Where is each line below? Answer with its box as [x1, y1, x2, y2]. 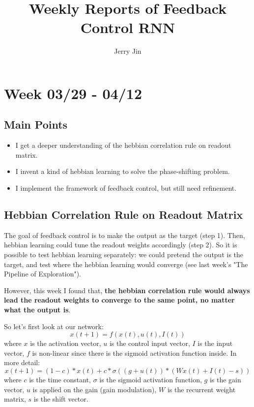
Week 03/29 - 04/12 [4, 83, 142, 103]
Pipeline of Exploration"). [4, 269, 81, 279]
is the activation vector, [30, 338, 101, 348]
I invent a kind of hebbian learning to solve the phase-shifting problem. [15, 166, 230, 176]
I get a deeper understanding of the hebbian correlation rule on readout [15, 140, 231, 150]
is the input [198, 338, 233, 348]
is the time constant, [29, 374, 91, 384]
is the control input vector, [109, 338, 190, 348]
